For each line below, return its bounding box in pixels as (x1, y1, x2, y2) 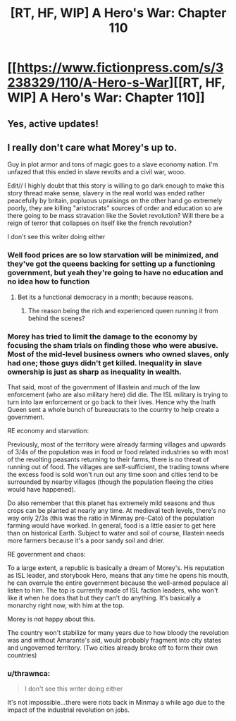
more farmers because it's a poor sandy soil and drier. (7, 536, 165, 545)
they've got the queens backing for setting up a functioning (7, 259, 216, 269)
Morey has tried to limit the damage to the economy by (7, 332, 198, 341)
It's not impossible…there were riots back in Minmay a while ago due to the (7, 698, 225, 707)
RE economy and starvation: (7, 426, 89, 435)
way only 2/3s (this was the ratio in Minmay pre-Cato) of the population (7, 514, 215, 522)
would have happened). (7, 485, 76, 493)
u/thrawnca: (7, 668, 51, 678)
